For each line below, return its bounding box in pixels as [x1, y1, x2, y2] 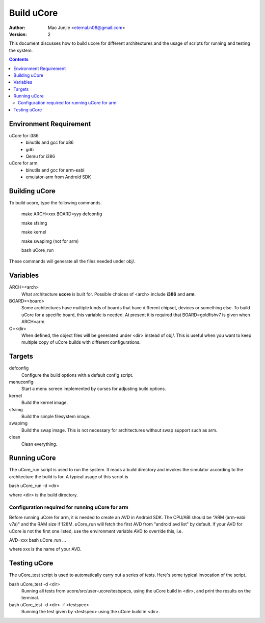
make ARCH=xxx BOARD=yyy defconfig [21, 211, 103, 217]
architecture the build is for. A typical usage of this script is [9, 473, 129, 480]
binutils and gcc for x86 [26, 139, 74, 145]
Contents [9, 57, 29, 63]
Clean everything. [21, 441, 57, 447]
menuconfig [9, 379, 34, 385]
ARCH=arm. [21, 319, 46, 325]
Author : [9, 25, 26, 31]
